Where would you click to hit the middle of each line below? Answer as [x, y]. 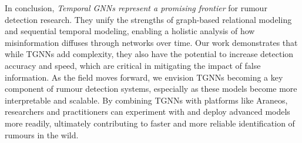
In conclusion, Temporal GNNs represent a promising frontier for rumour [136, 8]
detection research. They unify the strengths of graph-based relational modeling [148, 19]
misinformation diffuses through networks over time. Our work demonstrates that [151, 42]
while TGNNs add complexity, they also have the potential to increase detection [149, 54]
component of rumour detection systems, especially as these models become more [151, 89]
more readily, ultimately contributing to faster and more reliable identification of [150, 123]
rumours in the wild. [42, 134]
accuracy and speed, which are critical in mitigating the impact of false [133, 65]
